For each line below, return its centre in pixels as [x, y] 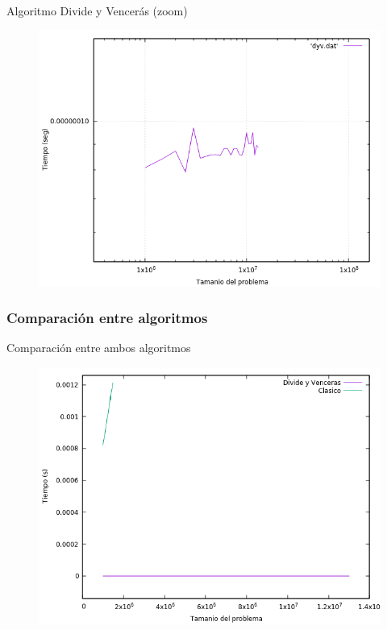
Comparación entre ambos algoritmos [99, 348]
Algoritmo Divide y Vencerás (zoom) [97, 10]
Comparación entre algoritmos [107, 318]
